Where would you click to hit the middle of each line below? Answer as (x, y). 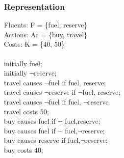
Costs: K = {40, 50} (34, 44)
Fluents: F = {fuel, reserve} (46, 25)
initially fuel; (23, 63)
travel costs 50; (26, 111)
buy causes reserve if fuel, (42, 140)
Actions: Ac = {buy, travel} (46, 34)
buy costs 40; (24, 149)
